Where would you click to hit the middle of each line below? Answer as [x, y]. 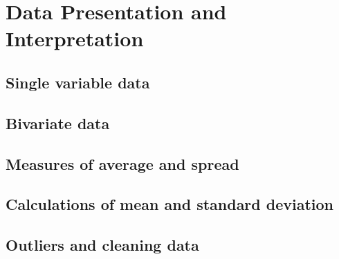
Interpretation [75, 38]
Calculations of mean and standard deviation [170, 204]
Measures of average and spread [122, 163]
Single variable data [78, 82]
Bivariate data [58, 123]
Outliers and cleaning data [102, 245]
